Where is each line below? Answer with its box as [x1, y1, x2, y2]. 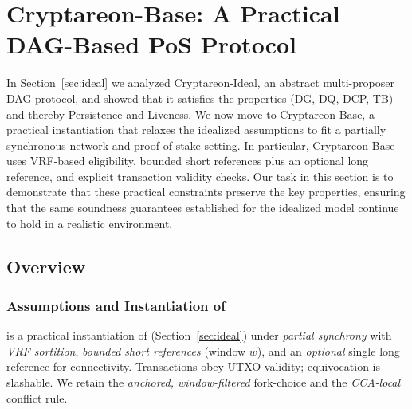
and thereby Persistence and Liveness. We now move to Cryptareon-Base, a [6, 105, 375, 122]
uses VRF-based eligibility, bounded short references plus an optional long [6, 152, 369, 169]
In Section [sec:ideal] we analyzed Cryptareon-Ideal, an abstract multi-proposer [6, 74, 394, 91]
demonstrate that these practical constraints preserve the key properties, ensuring [6, 183, 406, 200]
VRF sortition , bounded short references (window [6, 342, 246, 359]
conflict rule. [6, 389, 68, 406]
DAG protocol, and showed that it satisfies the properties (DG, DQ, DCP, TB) [6, 89, 394, 106]
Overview [6, 254, 86, 278]
